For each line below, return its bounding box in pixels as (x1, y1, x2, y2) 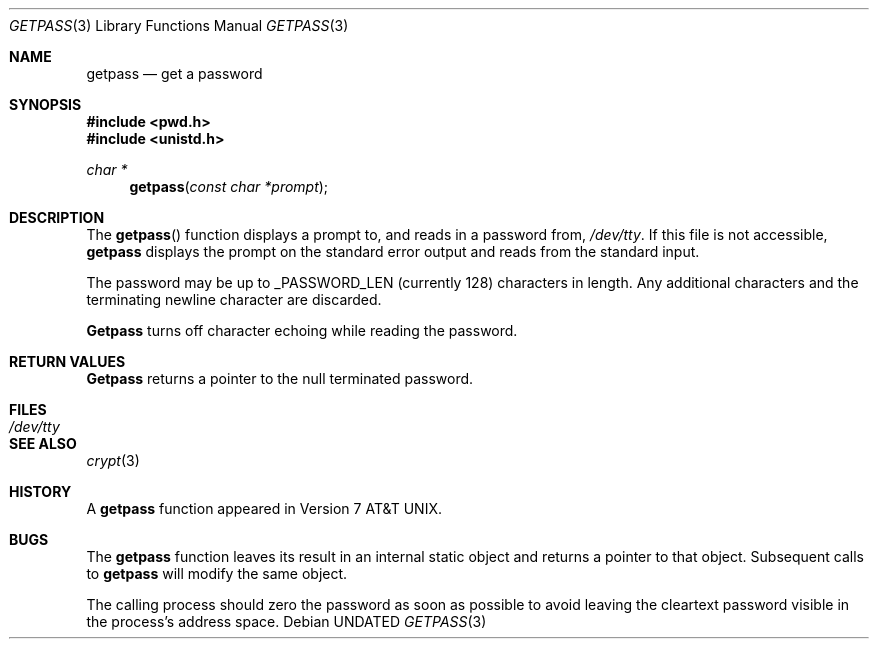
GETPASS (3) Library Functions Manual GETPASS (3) (9, 17, 349, 34)
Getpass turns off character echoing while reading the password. (86, 322, 518, 339)
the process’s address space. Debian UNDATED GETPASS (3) (86, 613, 487, 630)
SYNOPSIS (9, 96, 82, 113)
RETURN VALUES (9, 353, 126, 370)
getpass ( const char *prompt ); (129, 178, 329, 195)
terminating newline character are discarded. (86, 291, 382, 308)
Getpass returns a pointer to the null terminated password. (86, 370, 474, 387)
